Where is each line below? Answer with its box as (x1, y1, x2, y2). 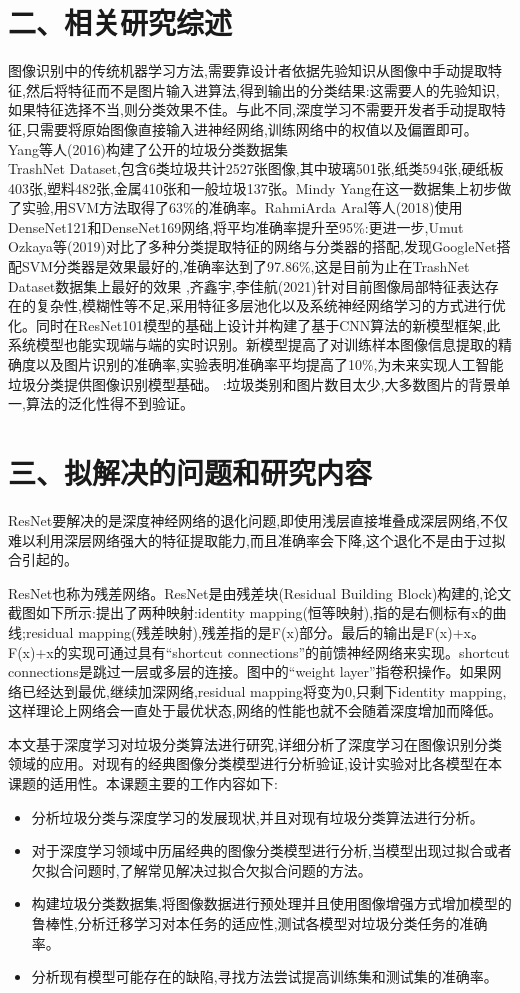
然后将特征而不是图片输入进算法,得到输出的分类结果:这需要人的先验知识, (25, 79, 500, 100)
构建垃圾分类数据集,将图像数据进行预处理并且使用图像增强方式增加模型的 (31, 893, 512, 914)
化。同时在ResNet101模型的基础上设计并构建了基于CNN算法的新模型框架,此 (8, 314, 501, 335)
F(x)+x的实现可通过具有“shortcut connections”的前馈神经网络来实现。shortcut (8, 641, 510, 662)
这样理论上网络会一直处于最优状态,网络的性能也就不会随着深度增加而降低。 (8, 700, 502, 721)
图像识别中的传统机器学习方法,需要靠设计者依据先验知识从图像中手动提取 (8, 60, 488, 81)
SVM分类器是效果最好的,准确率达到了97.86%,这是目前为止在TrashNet (21, 256, 470, 277)
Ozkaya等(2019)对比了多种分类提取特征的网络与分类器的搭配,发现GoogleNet (8, 236, 497, 257)
